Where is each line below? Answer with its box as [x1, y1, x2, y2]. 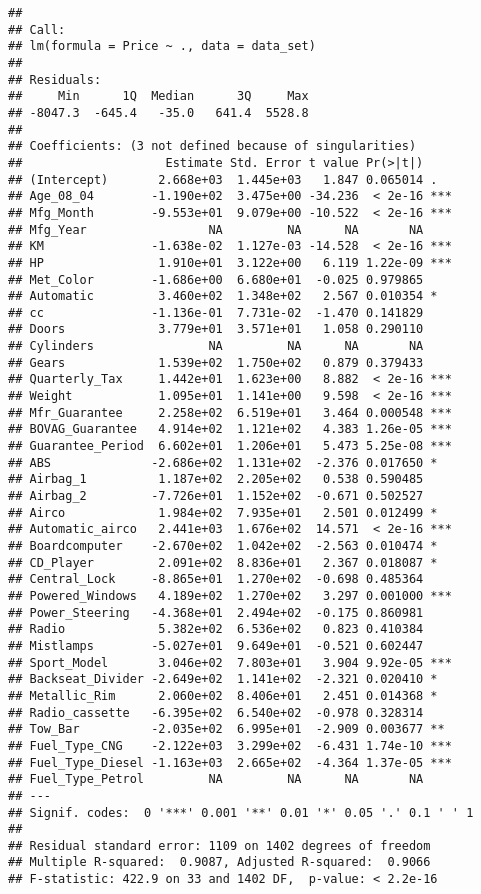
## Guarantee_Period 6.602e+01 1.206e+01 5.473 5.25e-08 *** [8, 439, 452, 454]
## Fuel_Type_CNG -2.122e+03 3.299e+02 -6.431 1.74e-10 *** [8, 738, 452, 753]
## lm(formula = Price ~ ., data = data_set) [8, 39, 316, 54]
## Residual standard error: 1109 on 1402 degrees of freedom [8, 838, 431, 853]
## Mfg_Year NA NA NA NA [8, 222, 424, 237]
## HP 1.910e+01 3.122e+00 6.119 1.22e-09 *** [8, 255, 452, 270]
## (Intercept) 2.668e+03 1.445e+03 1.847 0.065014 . [8, 172, 438, 187]
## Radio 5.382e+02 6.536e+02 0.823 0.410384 [8, 622, 424, 637]
